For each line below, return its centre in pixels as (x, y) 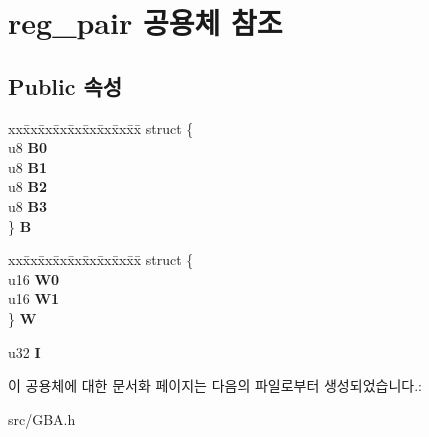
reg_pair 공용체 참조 (145, 22)
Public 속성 (65, 85)
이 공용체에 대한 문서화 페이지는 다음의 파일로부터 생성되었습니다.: (215, 385)
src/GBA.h (42, 418)
